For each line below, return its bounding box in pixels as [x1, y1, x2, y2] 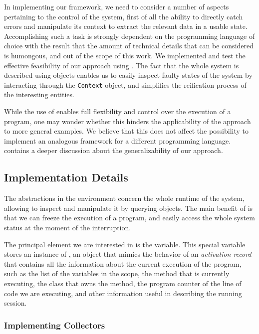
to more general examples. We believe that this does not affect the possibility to [4, 126, 249, 136]
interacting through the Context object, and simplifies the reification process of [4, 79, 247, 90]
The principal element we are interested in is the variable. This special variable [4, 239, 246, 249]
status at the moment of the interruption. [4, 222, 131, 232]
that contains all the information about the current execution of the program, [4, 258, 242, 269]
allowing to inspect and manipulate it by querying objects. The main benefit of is [4, 202, 253, 213]
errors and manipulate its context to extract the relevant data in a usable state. [4, 21, 248, 31]
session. [4, 298, 27, 308]
